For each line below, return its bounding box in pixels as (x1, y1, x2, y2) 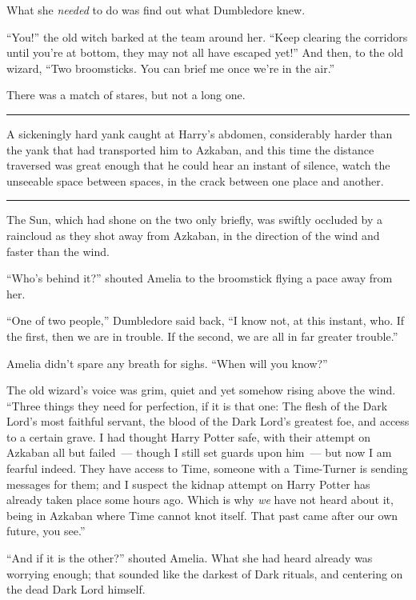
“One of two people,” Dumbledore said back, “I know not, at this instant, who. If (6, 312, 405, 329)
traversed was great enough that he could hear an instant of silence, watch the (6, 157, 390, 174)
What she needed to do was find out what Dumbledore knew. (6, 2, 306, 18)
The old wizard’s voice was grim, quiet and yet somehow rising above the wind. (6, 382, 396, 398)
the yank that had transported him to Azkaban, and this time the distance (6, 141, 374, 158)
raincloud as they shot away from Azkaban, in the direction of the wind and (6, 226, 380, 243)
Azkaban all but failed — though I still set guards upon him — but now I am (6, 444, 392, 461)
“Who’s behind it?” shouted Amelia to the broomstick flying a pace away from (6, 270, 393, 286)
